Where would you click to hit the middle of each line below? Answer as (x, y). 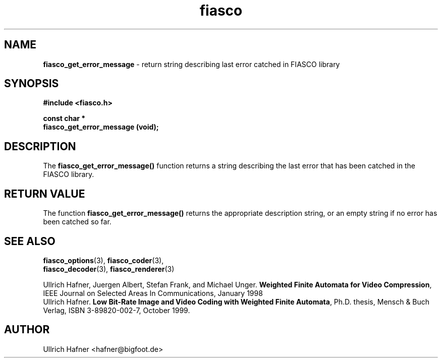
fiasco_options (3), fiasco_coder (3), (103, 260)
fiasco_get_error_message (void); (101, 127)
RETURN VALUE (45, 194)
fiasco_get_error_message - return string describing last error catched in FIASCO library (191, 64)
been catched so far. (77, 222)
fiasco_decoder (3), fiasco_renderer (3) (109, 269)
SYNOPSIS (32, 84)
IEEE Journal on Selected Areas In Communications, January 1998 (153, 293)
